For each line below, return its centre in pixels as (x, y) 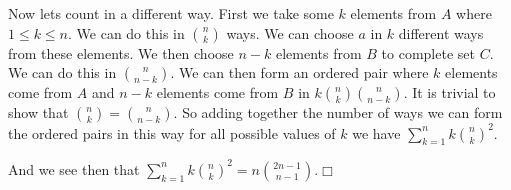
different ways (441, 32)
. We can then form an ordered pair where (299, 72)
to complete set (428, 52)
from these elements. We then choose (121, 52)
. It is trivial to (449, 92)
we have (376, 132)
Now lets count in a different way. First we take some (171, 13)
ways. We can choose (290, 32)
